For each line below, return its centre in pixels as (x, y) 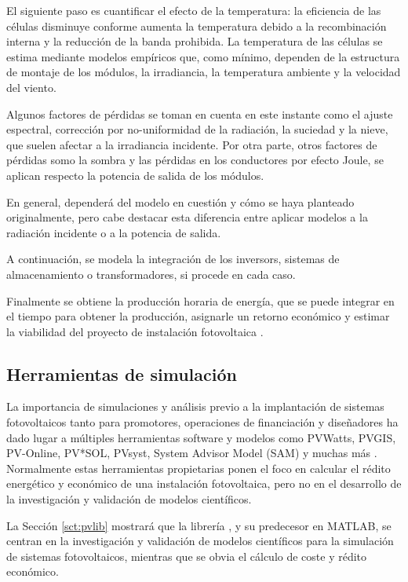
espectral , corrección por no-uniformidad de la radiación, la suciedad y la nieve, (197, 129)
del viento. (31, 87)
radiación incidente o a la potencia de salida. (114, 232)
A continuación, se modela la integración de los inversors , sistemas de (173, 259)
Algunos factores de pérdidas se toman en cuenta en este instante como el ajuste (200, 113)
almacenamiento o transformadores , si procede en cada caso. (151, 274)
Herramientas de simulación (122, 373)
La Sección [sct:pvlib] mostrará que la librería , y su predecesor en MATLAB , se (199, 525)
